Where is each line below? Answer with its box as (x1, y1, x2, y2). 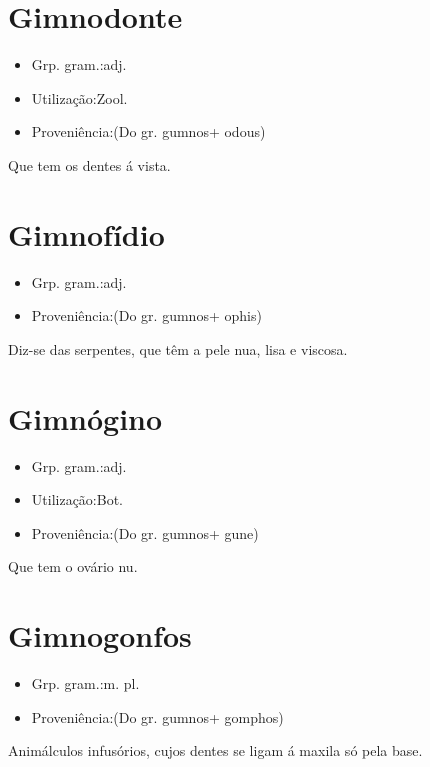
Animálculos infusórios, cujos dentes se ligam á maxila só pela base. (8, 740, 423, 761)
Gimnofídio (8, 213, 165, 254)
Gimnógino (8, 397, 163, 438)
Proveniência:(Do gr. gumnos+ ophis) (31, 305, 262, 326)
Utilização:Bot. (31, 489, 123, 510)
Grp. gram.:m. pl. (31, 673, 140, 694)
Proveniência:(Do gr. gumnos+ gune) (31, 522, 259, 543)
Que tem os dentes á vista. (8, 154, 171, 175)
